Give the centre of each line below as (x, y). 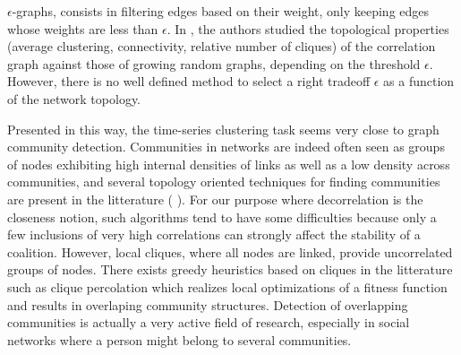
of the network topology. (74, 98)
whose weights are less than (83, 28)
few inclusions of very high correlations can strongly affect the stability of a (214, 234)
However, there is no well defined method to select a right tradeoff (189, 81)
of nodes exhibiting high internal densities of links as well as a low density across (229, 164)
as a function (419, 81)
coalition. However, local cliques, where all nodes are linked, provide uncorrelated (230, 251)
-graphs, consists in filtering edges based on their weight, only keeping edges (221, 11)
